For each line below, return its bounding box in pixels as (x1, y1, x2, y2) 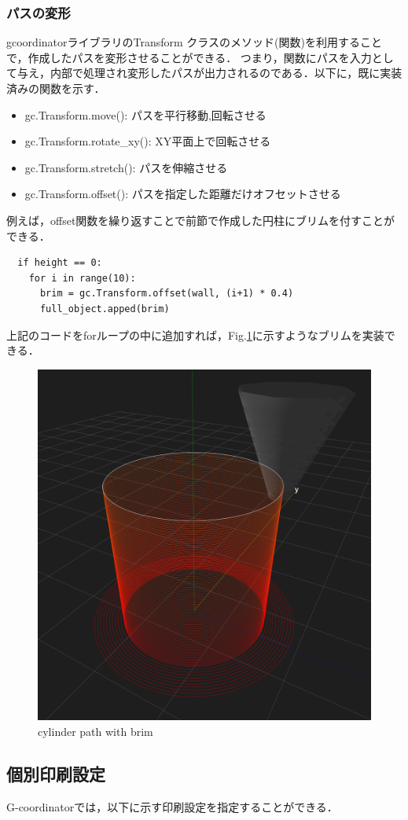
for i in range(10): (28, 272, 136, 284)
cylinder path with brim (38, 723, 153, 739)
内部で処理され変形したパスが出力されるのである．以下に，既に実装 (50, 64, 402, 81)
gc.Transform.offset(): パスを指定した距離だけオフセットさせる (24, 186, 341, 202)
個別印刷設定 (6, 761, 105, 785)
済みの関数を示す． (6, 80, 105, 96)
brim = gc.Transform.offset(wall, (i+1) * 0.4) (39, 288, 294, 300)
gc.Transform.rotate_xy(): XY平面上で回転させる (24, 133, 271, 149)
